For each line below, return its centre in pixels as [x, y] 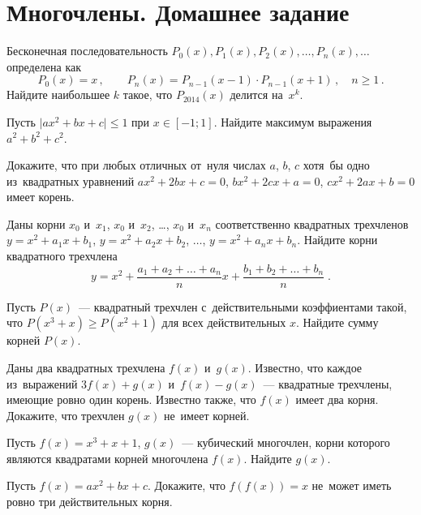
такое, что [148, 94]
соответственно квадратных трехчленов [312, 223]
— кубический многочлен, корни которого [286, 442]
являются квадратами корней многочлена [107, 458]
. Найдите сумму [337, 322]
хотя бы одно [336, 165]
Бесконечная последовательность [87, 51]
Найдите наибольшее [58, 94]
